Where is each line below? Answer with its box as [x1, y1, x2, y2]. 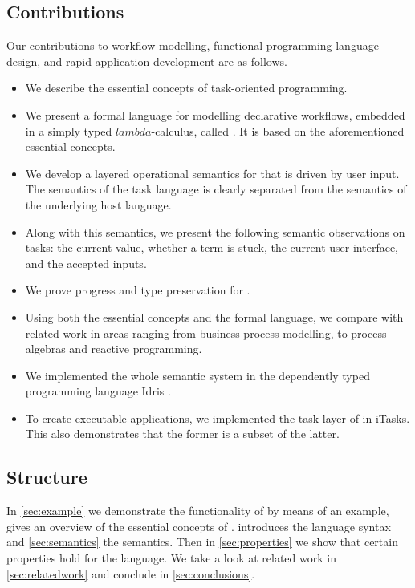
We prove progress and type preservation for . [25, 282, 250, 298]
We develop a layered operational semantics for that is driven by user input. [25, 164, 400, 181]
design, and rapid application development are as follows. [6, 52, 287, 69]
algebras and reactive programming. [25, 340, 202, 357]
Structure [6, 464, 87, 489]
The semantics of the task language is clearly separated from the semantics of [25, 180, 407, 197]
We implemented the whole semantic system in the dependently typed [25, 367, 370, 383]
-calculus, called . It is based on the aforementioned [151, 122, 405, 139]
